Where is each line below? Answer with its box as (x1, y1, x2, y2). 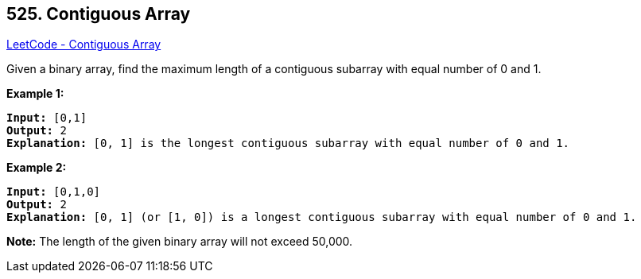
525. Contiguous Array (6, 4, 191, 24)
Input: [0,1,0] (6, 185, 101, 199)
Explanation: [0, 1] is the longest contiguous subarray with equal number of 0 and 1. (6, 137, 570, 150)
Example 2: (6, 161, 67, 175)
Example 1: (6, 87, 64, 101)
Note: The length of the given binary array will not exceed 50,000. (6, 234, 353, 249)
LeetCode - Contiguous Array (6, 37, 161, 52)
